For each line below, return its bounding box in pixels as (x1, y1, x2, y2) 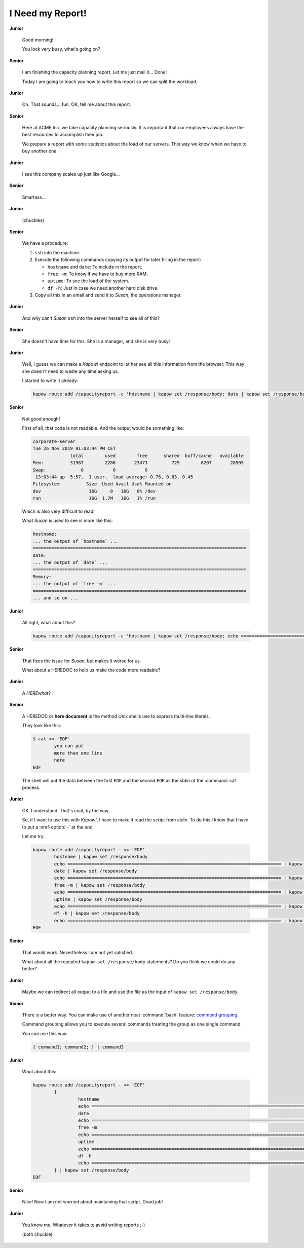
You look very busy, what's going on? (22, 46, 101, 52)
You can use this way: (22, 1030, 68, 1036)
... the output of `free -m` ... (32, 581, 116, 587)
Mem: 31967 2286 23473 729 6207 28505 (32, 460, 244, 466)
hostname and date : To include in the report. (47, 263, 142, 270)
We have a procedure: (22, 240, 68, 246)
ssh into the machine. (34, 249, 81, 255)
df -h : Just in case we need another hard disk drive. (47, 285, 159, 291)
